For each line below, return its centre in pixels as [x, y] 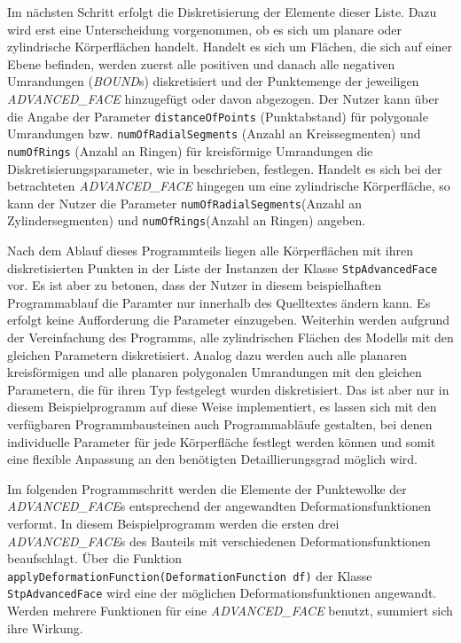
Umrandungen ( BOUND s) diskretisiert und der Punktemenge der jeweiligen [213, 81]
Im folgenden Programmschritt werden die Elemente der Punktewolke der [207, 488]
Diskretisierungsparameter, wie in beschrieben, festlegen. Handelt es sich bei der [225, 168]
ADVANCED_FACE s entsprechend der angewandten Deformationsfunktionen [219, 506]
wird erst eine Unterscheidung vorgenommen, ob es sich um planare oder [205, 29]
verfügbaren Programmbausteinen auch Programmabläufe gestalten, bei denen [220, 424]
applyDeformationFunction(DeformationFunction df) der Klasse [190, 575]
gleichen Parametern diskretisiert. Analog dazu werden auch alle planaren [207, 354]
